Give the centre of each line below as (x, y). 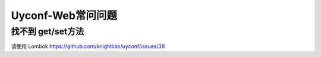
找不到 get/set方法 (48, 31)
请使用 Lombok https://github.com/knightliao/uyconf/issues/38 (88, 46)
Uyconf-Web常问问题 (64, 15)
